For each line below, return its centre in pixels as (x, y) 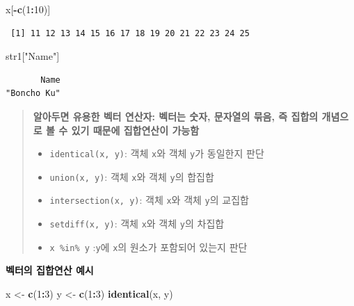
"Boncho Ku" (33, 94)
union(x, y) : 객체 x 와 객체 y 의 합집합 (132, 176)
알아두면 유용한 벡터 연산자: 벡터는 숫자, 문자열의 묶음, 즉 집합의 (176, 116)
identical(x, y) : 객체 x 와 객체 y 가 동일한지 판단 (157, 153)
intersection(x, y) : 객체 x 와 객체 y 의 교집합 (149, 200)
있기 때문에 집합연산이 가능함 (135, 130)
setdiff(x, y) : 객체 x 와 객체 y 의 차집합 (137, 224)
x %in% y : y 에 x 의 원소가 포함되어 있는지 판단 (148, 247)
